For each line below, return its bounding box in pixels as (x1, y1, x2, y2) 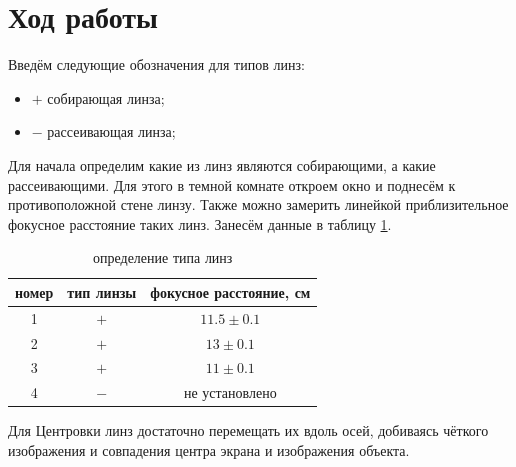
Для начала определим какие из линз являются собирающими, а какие (8, 154, 436, 175)
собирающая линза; (47, 87, 165, 108)
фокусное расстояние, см (150, 281, 311, 302)
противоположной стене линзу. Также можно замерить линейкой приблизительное (8, 194, 509, 215)
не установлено (183, 382, 277, 403)
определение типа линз (92, 247, 233, 268)
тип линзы (67, 281, 137, 302)
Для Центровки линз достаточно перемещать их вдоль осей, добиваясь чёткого (8, 420, 489, 441)
